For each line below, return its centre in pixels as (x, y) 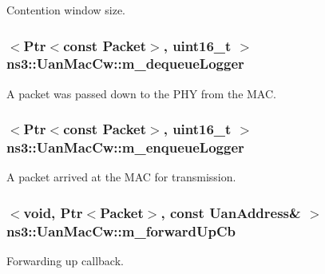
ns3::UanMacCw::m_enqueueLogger (125, 147)
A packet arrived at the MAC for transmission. (121, 177)
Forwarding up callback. (65, 261)
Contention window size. (66, 10)
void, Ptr (53, 212)
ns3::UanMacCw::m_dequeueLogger (125, 64)
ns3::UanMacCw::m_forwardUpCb (121, 230)
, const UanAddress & (231, 212)
